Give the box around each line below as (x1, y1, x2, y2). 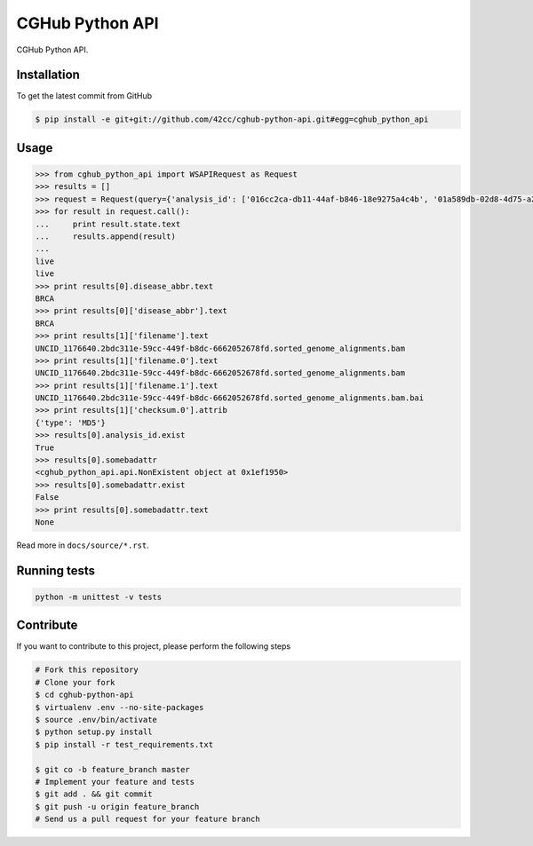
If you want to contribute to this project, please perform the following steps (16, 641, 291, 652)
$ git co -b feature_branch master (35, 764, 190, 774)
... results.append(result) (35, 231, 177, 241)
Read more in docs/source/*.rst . (16, 540, 150, 550)
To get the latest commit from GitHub (16, 91, 153, 101)
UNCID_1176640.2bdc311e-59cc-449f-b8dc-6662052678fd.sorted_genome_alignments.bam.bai (35, 393, 425, 403)
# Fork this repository (35, 665, 139, 675)
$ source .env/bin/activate (35, 715, 157, 724)
